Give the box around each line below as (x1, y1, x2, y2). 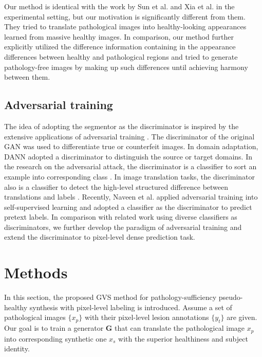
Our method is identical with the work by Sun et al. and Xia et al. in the (4, 1, 235, 11)
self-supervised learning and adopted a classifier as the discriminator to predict (4, 201, 252, 212)
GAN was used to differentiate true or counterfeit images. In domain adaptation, (4, 141, 258, 152)
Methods (4, 262, 68, 283)
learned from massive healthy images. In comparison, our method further (4, 31, 234, 42)
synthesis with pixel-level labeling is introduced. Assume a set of (29, 301, 232, 312)
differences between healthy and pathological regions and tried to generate (4, 51, 238, 62)
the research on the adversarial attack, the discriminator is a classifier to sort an (4, 161, 257, 172)
